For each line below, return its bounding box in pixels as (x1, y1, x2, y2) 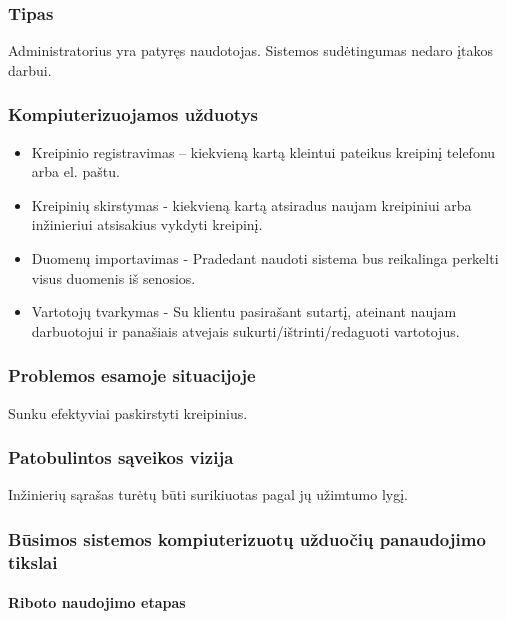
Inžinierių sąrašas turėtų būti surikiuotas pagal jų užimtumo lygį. (8, 484, 408, 505)
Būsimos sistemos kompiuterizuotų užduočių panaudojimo (8, 526, 486, 551)
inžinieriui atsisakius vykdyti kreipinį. (31, 214, 263, 235)
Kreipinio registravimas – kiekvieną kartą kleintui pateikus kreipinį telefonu (31, 141, 496, 162)
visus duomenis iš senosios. (31, 267, 196, 288)
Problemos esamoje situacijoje (8, 363, 256, 388)
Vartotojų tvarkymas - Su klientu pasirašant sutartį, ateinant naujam (31, 301, 457, 322)
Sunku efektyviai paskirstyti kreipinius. (8, 402, 248, 423)
